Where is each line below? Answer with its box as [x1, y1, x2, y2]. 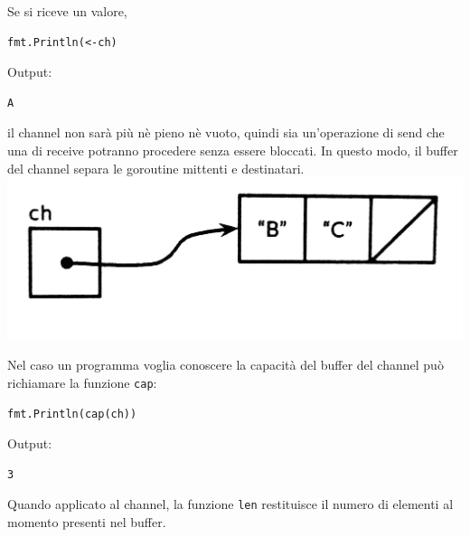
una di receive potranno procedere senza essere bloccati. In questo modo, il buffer [7, 140, 458, 159]
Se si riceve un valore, [7, 2, 127, 20]
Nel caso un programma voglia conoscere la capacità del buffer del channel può [7, 355, 444, 374]
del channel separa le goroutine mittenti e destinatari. [7, 158, 305, 177]
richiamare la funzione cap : [7, 372, 157, 391]
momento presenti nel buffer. [7, 513, 166, 532]
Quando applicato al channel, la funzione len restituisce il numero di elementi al [7, 495, 454, 513]
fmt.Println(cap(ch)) [7, 407, 137, 420]
